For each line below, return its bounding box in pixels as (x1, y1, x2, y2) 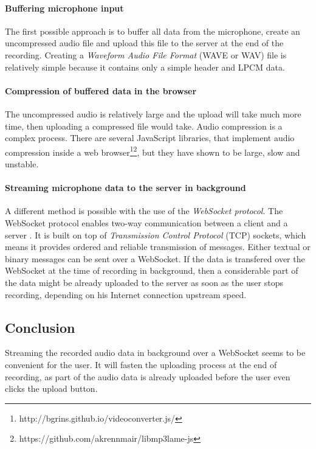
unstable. (5, 158, 39, 170)
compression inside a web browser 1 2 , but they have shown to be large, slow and (5, 144, 300, 158)
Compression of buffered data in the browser (5, 84, 197, 97)
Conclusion (5, 318, 75, 336)
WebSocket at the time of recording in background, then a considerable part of (5, 264, 298, 277)
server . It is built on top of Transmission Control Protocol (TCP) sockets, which (5, 228, 306, 241)
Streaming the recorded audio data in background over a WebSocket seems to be (5, 346, 306, 359)
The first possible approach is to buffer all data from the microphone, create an (5, 24, 300, 37)
